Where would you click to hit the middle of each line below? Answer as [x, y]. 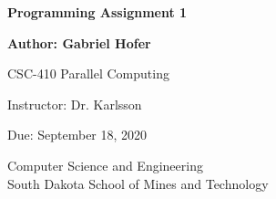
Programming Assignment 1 [97, 12]
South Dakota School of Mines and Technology [138, 183]
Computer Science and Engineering [105, 165]
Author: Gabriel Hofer [79, 42]
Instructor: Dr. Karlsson [75, 104]
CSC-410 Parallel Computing [88, 73]
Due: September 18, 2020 [77, 135]
